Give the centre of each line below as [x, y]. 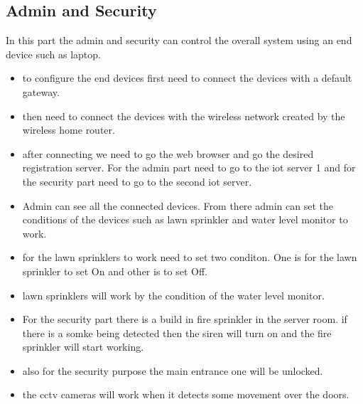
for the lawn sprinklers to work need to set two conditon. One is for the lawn [190, 257]
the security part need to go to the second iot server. [137, 181]
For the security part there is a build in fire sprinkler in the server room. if [185, 319]
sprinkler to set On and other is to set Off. [115, 271]
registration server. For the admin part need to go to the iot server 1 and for [189, 168]
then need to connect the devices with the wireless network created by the [184, 116]
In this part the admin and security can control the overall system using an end [179, 40]
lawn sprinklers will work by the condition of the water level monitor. [173, 295]
